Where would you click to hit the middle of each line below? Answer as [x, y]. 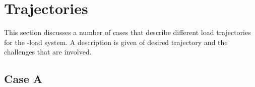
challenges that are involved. [48, 52]
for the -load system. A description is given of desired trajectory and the [116, 42]
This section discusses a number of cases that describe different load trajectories [127, 32]
